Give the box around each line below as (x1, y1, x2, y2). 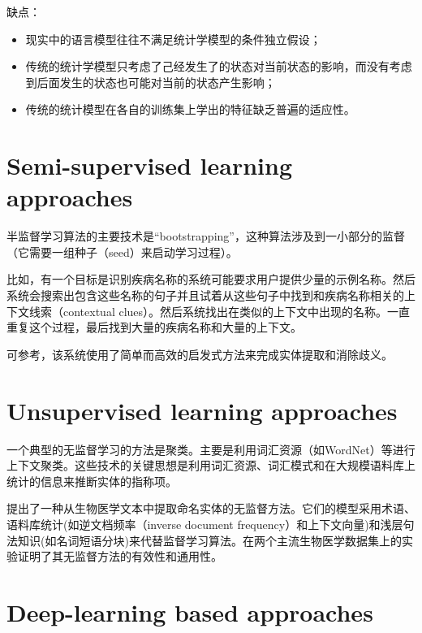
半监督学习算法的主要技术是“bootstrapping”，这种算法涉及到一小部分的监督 (6, 228, 405, 245)
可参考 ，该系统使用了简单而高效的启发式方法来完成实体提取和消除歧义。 (6, 345, 393, 362)
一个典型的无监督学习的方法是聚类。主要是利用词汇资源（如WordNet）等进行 (6, 440, 416, 457)
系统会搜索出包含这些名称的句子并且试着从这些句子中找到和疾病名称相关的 (6, 287, 404, 304)
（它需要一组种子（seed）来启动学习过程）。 (6, 243, 238, 260)
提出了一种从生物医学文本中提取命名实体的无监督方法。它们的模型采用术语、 (6, 500, 416, 517)
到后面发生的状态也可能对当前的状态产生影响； (25, 73, 276, 90)
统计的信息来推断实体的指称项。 (6, 472, 177, 489)
